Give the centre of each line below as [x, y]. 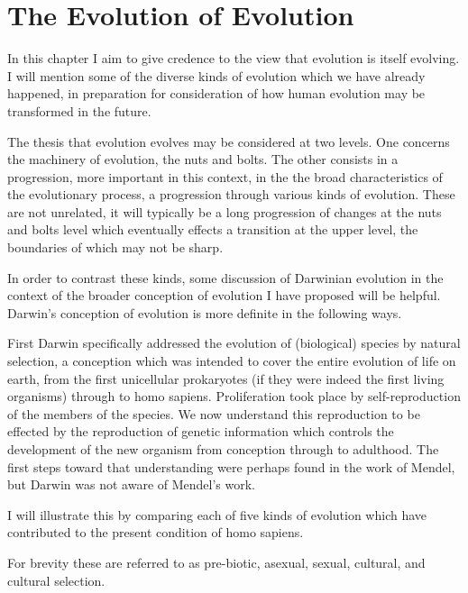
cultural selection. [56, 580]
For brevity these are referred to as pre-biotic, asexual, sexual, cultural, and [216, 562]
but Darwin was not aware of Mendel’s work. [132, 484]
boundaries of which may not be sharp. [115, 247]
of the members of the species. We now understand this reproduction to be [214, 413]
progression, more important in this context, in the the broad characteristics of [225, 176]
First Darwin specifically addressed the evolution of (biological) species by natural [234, 343]
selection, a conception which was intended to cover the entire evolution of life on [232, 361]
